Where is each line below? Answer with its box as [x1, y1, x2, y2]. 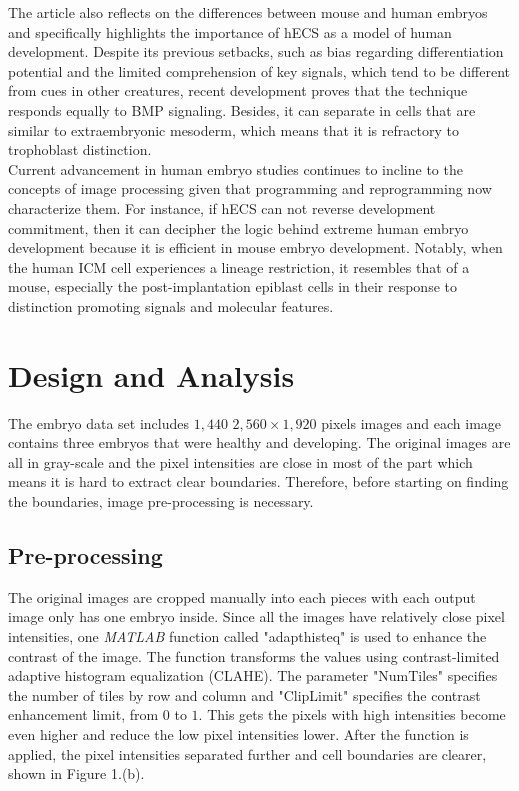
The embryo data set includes [8, 412, 190, 433]
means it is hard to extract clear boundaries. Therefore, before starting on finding [8, 471, 509, 492]
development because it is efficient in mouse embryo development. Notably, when [8, 237, 503, 258]
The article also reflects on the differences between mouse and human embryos [8, 2, 488, 22]
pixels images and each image [321, 412, 502, 433]
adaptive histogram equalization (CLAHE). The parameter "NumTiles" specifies [8, 665, 498, 686]
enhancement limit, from [8, 704, 159, 725]
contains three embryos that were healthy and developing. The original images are [8, 432, 511, 453]
